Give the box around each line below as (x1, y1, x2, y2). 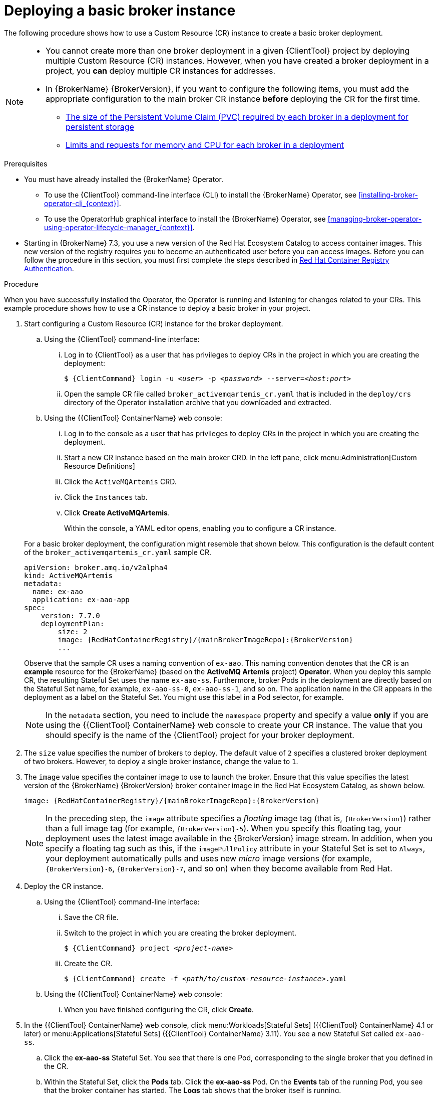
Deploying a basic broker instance (4, 2, 236, 19)
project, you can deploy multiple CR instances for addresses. (46, 65, 276, 76)
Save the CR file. (64, 913, 119, 922)
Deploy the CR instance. (24, 881, 104, 890)
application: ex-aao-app (32, 595, 130, 604)
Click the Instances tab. (64, 492, 148, 501)
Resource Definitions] (64, 461, 135, 470)
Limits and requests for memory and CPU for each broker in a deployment (66, 139, 344, 150)
